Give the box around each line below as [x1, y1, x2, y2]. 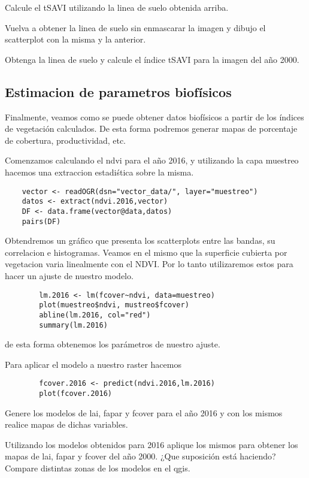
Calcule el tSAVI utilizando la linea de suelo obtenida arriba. [5, 1, 229, 13]
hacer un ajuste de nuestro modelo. [5, 269, 134, 282]
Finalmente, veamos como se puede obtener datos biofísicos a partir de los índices [5, 110, 304, 123]
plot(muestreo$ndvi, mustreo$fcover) [39, 301, 189, 310]
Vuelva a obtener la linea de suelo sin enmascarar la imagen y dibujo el [5, 21, 266, 34]
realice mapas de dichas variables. [5, 418, 128, 431]
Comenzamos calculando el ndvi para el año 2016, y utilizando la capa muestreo [5, 154, 299, 167]
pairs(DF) [22, 217, 61, 226]
